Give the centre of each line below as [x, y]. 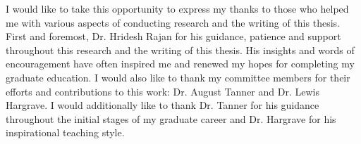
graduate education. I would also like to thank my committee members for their [178, 77]
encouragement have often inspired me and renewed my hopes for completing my [180, 64]
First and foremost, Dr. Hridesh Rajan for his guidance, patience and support [173, 36]
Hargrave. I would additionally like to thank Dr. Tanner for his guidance [163, 105]
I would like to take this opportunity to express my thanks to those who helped [177, 8]
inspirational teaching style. [65, 132]
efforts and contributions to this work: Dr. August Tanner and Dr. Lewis [163, 91]
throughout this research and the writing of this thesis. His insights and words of [180, 50]
